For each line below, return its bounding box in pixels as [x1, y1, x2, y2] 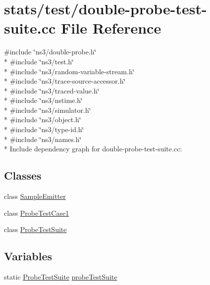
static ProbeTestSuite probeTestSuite [4, 272, 117, 282]
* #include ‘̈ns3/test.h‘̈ [4, 56, 74, 66]
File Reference [61, 18, 161, 38]
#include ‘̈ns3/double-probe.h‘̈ [4, 47, 97, 57]
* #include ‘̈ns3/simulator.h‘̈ [4, 104, 91, 115]
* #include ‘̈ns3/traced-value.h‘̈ [4, 85, 100, 95]
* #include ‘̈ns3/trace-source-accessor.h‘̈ [4, 76, 126, 86]
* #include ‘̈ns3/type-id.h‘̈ [4, 124, 84, 135]
